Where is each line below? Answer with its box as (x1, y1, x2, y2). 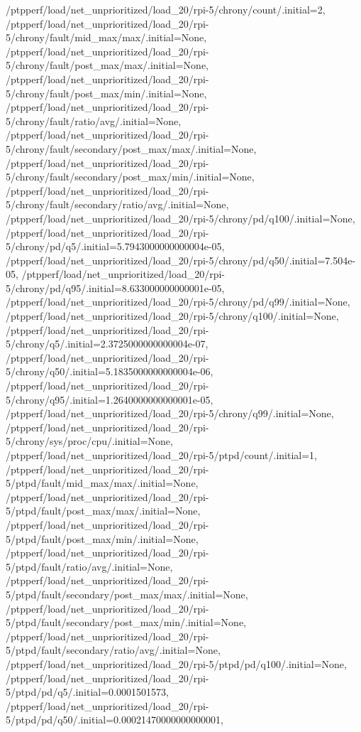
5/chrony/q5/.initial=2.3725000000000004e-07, (6, 336, 209, 351)
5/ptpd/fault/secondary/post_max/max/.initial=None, (6, 586, 248, 601)
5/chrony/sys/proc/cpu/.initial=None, (6, 434, 173, 448)
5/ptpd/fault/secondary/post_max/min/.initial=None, (6, 615, 246, 630)
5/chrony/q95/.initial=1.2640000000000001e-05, (6, 392, 213, 407)
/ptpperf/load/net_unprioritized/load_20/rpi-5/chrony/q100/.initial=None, (6, 308, 339, 323)
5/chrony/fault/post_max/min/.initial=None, (6, 85, 207, 100)
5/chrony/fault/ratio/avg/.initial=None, (6, 113, 182, 128)
